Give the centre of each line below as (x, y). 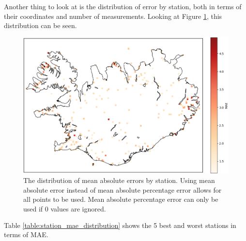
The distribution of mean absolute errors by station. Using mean (119, 180)
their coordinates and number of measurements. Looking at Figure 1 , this (113, 16)
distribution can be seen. (40, 25)
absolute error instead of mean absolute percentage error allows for (123, 189)
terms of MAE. (26, 234)
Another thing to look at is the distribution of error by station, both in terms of (123, 6)
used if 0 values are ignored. (65, 208)
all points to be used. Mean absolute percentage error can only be (121, 199)
